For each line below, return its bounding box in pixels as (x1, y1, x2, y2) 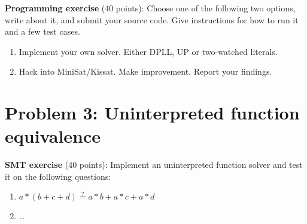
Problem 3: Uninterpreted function (5, 100, 300, 125)
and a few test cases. (5, 25, 80, 38)
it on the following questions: (5, 170, 111, 182)
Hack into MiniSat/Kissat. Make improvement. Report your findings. (19, 65, 272, 78)
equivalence (5, 124, 101, 148)
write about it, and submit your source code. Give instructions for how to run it (5, 13, 299, 26)
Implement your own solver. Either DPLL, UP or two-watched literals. (19, 45, 278, 57)
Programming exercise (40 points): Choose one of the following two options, (5, 2, 296, 14)
